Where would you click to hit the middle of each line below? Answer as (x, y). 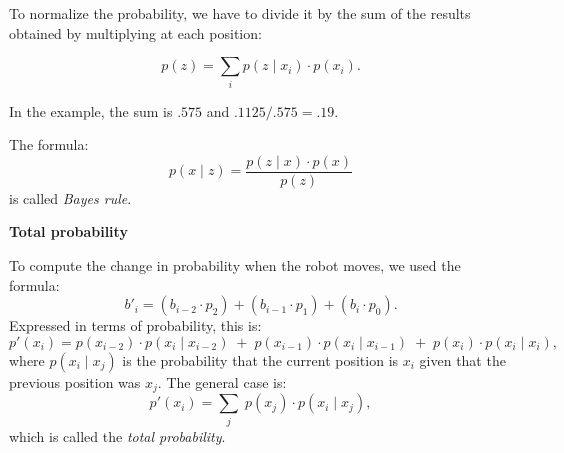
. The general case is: (222, 381)
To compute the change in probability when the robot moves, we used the (235, 264)
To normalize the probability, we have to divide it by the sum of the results (240, 13)
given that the (462, 359)
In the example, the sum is (91, 110)
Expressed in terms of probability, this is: (135, 325)
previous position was (75, 381)
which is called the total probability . (117, 435)
